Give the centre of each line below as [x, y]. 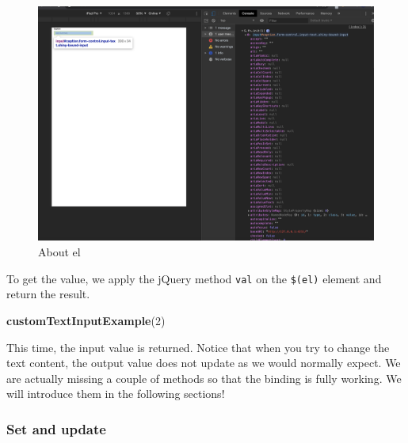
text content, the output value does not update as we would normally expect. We [204, 363]
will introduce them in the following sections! [116, 394]
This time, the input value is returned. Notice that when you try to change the [198, 347]
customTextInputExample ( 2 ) [86, 320]
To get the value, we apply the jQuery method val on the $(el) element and [194, 278]
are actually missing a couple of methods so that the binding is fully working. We [204, 378]
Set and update [56, 428]
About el [59, 252]
